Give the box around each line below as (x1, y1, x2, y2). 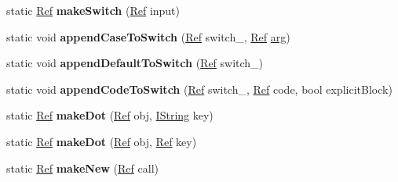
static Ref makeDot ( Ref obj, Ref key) (6, 133, 197, 149)
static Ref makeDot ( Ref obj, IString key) (6, 107, 214, 123)
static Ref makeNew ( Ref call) (6, 159, 159, 176)
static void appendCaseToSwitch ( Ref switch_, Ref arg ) (6, 28, 290, 45)
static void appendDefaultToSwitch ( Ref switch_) (6, 55, 264, 71)
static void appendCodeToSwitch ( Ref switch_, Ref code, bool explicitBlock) (6, 80, 393, 97)
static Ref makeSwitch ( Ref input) (6, 2, 181, 18)
